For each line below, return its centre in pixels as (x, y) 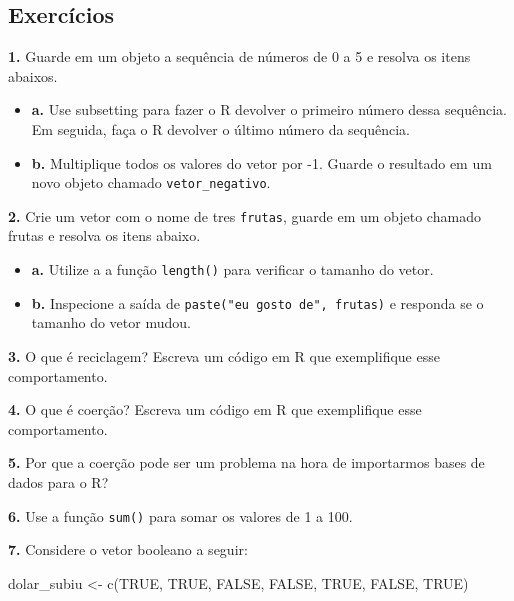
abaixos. (33, 75)
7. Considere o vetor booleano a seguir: (128, 549)
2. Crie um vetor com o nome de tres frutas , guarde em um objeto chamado (244, 215)
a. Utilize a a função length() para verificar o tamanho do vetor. (232, 269)
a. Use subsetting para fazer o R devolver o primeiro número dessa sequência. (269, 109)
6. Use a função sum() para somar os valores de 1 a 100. (180, 515)
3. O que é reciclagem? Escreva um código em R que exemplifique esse (224, 355)
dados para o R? (58, 481)
